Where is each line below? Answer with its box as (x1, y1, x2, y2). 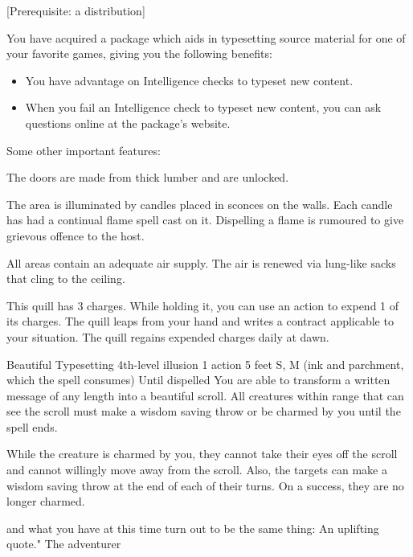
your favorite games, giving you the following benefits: (6, 45, 272, 62)
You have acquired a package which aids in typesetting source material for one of (6, 29, 406, 46)
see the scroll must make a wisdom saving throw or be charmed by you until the (6, 403, 401, 420)
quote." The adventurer (6, 535, 121, 552)
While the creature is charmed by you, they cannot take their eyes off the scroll (6, 445, 398, 462)
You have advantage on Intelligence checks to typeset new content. (25, 72, 354, 88)
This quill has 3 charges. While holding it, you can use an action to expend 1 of (6, 297, 399, 313)
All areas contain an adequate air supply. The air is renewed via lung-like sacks (6, 254, 396, 271)
